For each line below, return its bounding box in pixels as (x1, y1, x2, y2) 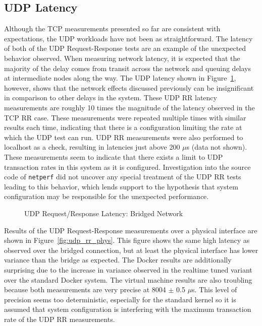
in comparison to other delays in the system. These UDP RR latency (4, 92, 217, 103)
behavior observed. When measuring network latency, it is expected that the (4, 52, 240, 63)
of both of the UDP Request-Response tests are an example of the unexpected (4, 43, 246, 53)
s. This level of (192, 284, 237, 295)
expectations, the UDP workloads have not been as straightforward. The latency (4, 33, 253, 43)
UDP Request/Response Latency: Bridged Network (24, 208, 183, 218)
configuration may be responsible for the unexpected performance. (4, 191, 209, 202)
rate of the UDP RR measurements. (4, 313, 115, 324)
